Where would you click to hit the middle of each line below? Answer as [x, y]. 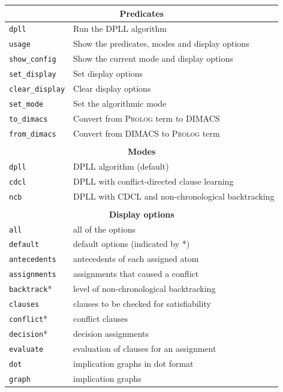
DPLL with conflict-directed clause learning [153, 181]
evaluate [26, 349]
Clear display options [112, 88]
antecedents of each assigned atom [136, 259]
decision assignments [111, 333]
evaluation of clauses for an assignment [145, 348]
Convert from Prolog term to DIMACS [147, 118]
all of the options [104, 229]
